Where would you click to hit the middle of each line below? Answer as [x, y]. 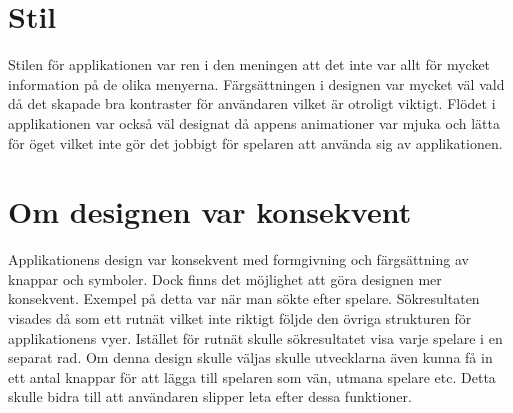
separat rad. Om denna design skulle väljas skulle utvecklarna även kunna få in [250, 357]
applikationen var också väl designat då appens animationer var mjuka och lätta [254, 122]
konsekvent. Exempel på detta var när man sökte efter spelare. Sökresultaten [244, 298]
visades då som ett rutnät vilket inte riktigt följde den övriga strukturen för [240, 318]
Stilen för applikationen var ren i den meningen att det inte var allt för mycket [249, 64]
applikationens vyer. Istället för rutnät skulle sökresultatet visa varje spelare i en [255, 337]
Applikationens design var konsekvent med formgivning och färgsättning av [238, 259]
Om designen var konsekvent [210, 211]
